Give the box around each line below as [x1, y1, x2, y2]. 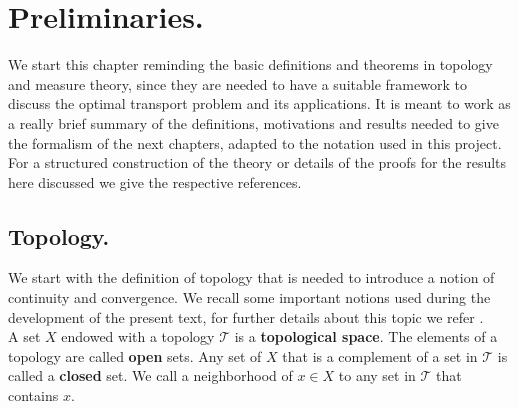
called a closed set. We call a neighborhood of [8, 365, 293, 386]
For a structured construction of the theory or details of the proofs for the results [8, 152, 507, 173]
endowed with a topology [61, 326, 215, 347]
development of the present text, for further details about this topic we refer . [8, 306, 484, 327]
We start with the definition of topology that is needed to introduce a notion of [8, 267, 495, 288]
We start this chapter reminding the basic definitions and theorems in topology [8, 54, 493, 75]
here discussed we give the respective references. [8, 171, 302, 192]
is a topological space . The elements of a [234, 326, 498, 347]
